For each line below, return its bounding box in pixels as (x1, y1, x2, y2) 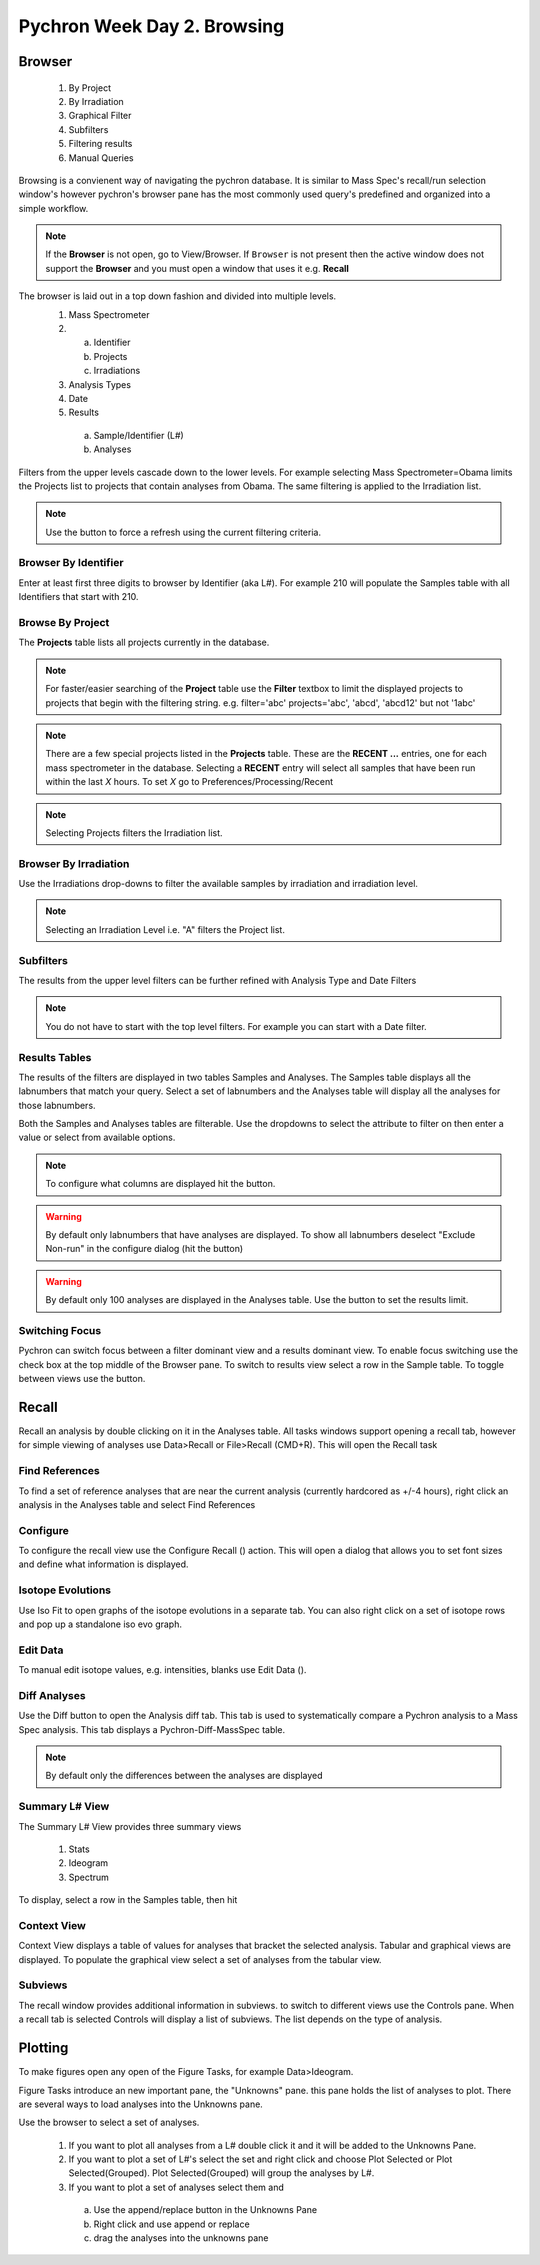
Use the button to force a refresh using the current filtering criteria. (45, 526, 322, 538)
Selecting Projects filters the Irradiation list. (45, 826, 224, 839)
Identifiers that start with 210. (18, 591, 139, 603)
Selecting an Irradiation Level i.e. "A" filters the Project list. (45, 923, 285, 935)
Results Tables (18, 1050, 92, 1064)
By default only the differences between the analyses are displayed (45, 1770, 324, 1782)
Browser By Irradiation (18, 856, 130, 870)
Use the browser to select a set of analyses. (18, 2116, 200, 2129)
